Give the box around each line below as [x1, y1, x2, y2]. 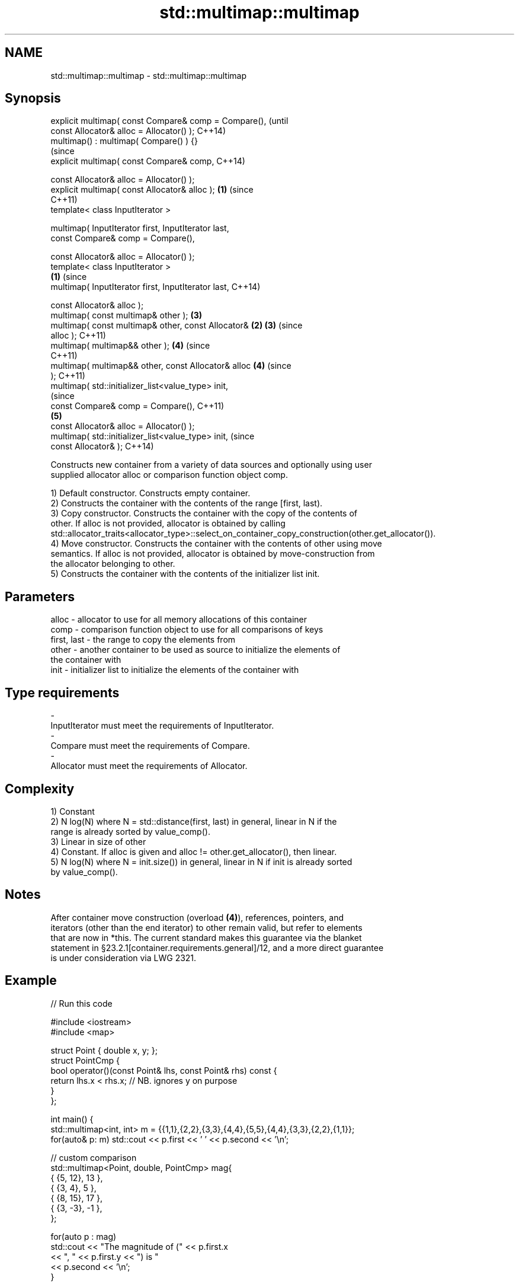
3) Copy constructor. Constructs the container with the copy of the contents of [50, 508, 357, 519]
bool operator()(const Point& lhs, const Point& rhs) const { [50, 1065, 277, 1076]
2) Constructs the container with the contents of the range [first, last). [50, 498, 323, 509]
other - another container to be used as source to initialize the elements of [50, 644, 341, 655]
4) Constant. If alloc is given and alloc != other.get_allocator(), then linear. [50, 846, 337, 857]
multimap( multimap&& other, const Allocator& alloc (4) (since [50, 360, 291, 371]
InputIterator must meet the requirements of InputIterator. [50, 720, 274, 731]
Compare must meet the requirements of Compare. [50, 741, 250, 751]
